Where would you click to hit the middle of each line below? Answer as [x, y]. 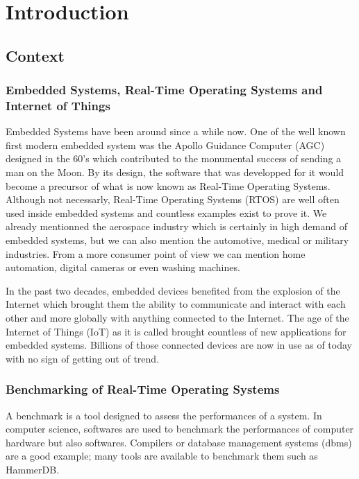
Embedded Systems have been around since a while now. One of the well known [176, 131]
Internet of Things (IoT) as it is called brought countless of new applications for [176, 331]
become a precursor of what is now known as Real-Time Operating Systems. [168, 185]
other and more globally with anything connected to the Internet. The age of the [177, 318]
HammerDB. [33, 469]
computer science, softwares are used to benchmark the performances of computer [180, 429]
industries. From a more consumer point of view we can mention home [156, 253]
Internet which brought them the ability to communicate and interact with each [176, 304]
